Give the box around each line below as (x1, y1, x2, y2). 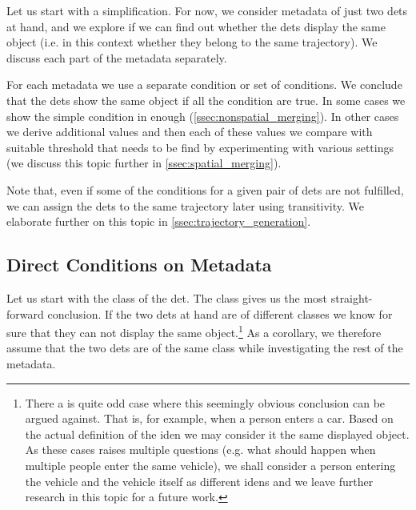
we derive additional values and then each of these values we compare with (6, 123, 373, 140)
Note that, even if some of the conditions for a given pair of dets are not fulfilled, (6, 181, 404, 198)
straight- (330, 289, 373, 306)
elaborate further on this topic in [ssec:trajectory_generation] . (6, 213, 311, 230)
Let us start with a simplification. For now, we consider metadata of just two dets (6, 2, 408, 18)
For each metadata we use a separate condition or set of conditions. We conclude (6, 76, 402, 93)
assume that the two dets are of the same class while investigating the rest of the (6, 339, 403, 356)
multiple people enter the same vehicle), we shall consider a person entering (25, 456, 396, 473)
